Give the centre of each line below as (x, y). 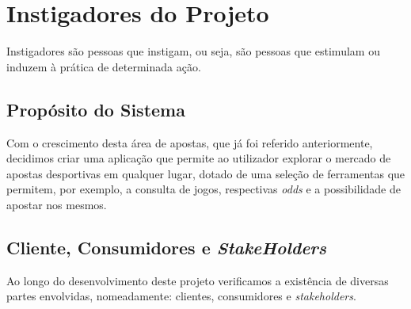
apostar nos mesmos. (57, 204)
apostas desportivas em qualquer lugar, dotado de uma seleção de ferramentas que (206, 173)
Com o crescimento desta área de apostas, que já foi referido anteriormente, (190, 142)
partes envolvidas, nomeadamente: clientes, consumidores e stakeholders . (181, 296)
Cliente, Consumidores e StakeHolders (167, 247)
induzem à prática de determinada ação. (104, 66)
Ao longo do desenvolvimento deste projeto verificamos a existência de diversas (198, 280)
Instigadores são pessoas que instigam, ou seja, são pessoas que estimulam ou (193, 51)
